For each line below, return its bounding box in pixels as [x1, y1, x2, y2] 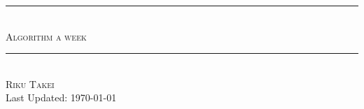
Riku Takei [6, 76, 55, 91]
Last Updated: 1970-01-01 [6, 90, 117, 105]
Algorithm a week [6, 29, 87, 43]
